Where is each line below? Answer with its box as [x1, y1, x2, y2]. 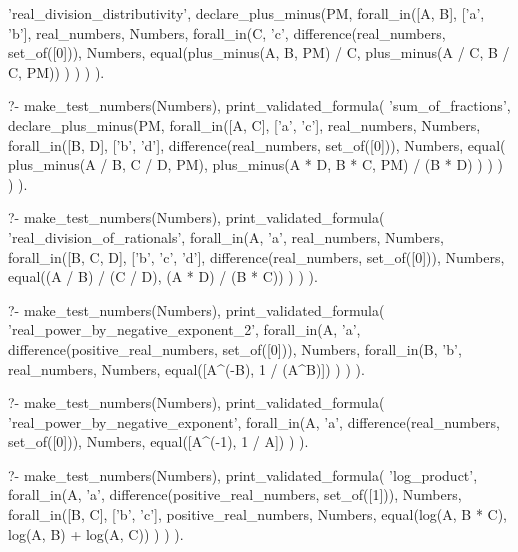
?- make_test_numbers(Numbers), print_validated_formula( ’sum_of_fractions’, [8, 95, 511, 116]
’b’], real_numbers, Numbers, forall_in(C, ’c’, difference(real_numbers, [8, 22, 446, 43]
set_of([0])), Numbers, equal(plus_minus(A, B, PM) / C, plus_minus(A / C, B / [8, 42, 510, 63]
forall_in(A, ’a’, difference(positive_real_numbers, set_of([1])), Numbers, [8, 484, 462, 505]
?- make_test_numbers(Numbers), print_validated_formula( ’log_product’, [8, 464, 478, 485]
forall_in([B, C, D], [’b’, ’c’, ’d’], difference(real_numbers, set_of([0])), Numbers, [8, 246, 505, 267]
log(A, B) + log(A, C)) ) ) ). [8, 523, 184, 544]
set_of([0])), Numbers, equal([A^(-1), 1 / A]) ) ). [8, 431, 309, 452]
